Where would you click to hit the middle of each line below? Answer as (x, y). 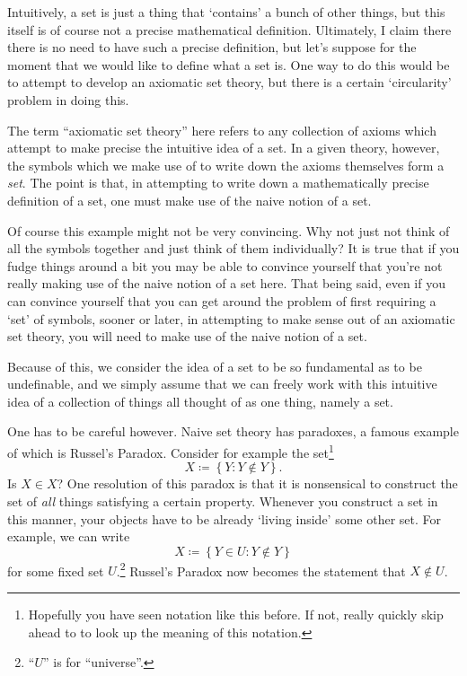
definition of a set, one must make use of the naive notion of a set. (189, 200)
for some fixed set (56, 571)
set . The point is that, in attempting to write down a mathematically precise (218, 183)
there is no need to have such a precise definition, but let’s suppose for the (212, 47)
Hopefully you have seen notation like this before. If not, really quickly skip (236, 614)
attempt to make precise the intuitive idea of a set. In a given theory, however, (224, 148)
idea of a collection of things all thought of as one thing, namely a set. (200, 401)
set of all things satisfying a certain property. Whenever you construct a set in (223, 500)
